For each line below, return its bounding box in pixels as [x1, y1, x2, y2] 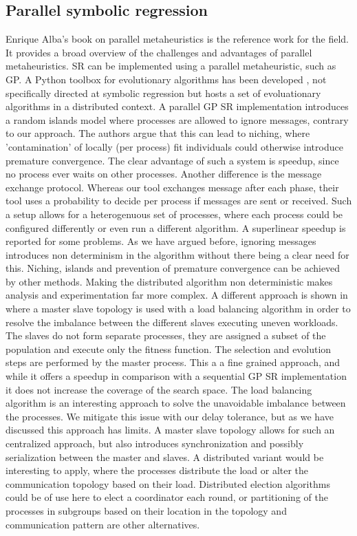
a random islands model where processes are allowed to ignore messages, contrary [6, 112, 349, 127]
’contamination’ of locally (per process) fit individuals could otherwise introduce [6, 139, 343, 153]
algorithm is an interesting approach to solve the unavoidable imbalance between [6, 396, 346, 410]
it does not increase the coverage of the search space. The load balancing [6, 382, 312, 396]
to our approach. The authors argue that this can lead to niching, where [6, 126, 310, 140]
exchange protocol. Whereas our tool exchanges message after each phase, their [6, 180, 339, 194]
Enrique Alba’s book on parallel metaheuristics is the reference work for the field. [6, 32, 349, 46]
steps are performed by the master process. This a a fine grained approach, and [6, 355, 340, 369]
